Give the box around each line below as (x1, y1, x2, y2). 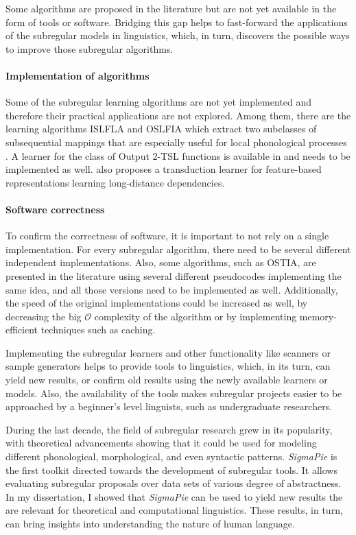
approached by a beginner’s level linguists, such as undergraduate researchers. (5, 399, 333, 414)
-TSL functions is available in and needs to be (157, 148, 351, 163)
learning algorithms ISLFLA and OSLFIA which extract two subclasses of (5, 121, 317, 136)
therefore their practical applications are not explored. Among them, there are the (5, 108, 351, 122)
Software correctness (5, 202, 105, 216)
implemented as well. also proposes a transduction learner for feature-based (5, 162, 322, 176)
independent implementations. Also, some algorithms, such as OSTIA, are (5, 255, 316, 270)
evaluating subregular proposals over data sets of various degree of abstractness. (5, 476, 342, 490)
